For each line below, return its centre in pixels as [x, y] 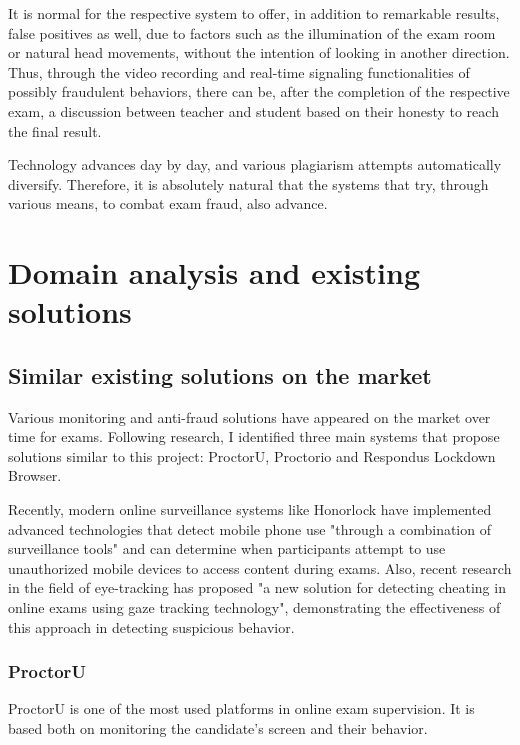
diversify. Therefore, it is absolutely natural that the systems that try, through [248, 183]
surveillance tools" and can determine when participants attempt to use [227, 548]
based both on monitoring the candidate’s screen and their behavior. [218, 728]
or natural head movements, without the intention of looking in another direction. [259, 52]
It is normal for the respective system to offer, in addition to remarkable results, [254, 13]
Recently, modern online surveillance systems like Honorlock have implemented [250, 509]
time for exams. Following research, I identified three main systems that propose [254, 436]
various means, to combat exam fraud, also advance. [168, 203]
